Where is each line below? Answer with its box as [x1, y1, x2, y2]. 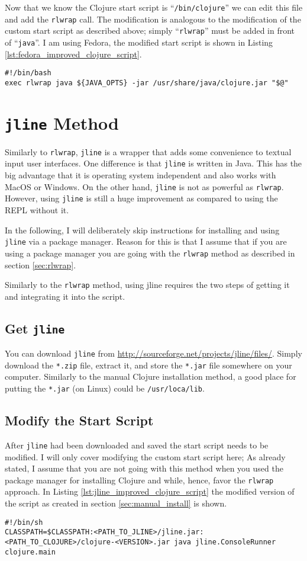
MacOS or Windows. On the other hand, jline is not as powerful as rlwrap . [5, 180, 284, 193]
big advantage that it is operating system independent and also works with [5, 169, 276, 181]
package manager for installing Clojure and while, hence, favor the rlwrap [5, 473, 274, 486]
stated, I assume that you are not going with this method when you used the [5, 462, 283, 475]
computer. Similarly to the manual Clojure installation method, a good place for [5, 370, 296, 383]
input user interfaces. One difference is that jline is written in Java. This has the [5, 157, 302, 169]
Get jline [5, 319, 65, 337]
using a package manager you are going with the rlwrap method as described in [5, 246, 295, 259]
